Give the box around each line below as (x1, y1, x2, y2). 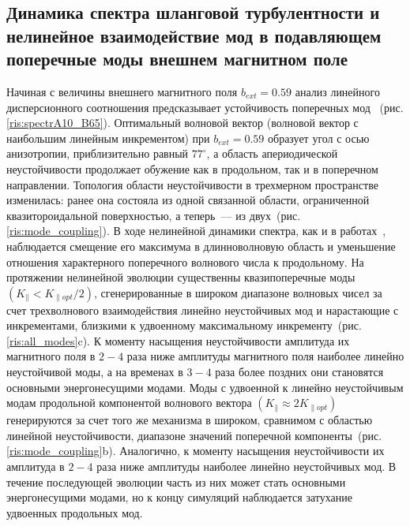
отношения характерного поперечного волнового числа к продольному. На (6, 253, 364, 270)
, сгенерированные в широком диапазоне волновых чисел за (94, 284, 382, 300)
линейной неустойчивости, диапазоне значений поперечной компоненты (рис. (6, 427, 382, 443)
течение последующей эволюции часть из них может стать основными (6, 473, 346, 490)
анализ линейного (295, 83, 380, 99)
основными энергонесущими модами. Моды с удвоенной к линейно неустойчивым (6, 379, 404, 395)
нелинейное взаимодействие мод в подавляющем (6, 23, 382, 47)
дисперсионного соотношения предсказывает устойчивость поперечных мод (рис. (6, 99, 404, 115)
